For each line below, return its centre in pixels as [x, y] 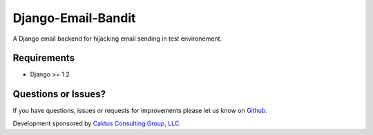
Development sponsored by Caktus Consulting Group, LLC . [97, 123]
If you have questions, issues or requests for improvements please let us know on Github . [140, 111]
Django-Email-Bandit [74, 18]
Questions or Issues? [59, 94]
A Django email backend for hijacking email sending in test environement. [117, 39]
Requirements [44, 58]
